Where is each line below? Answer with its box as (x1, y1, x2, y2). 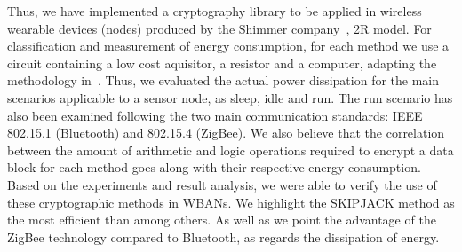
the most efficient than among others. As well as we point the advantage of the (7, 210, 436, 229)
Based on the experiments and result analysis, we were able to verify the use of (7, 175, 437, 193)
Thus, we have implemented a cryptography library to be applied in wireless (7, 2, 422, 20)
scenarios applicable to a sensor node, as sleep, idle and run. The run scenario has (7, 88, 453, 106)
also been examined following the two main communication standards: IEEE (7, 106, 423, 124)
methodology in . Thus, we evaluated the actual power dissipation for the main (7, 71, 440, 90)
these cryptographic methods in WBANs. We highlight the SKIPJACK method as (7, 193, 455, 211)
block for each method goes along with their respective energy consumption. (7, 158, 421, 177)
